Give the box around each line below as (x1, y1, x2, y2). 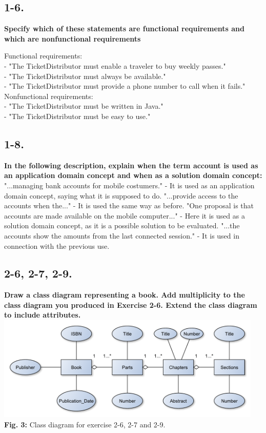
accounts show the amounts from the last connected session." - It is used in (4, 230, 239, 241)
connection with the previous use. (4, 240, 110, 251)
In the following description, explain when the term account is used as (4, 160, 258, 170)
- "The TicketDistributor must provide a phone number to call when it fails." (4, 81, 245, 91)
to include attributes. (4, 309, 81, 320)
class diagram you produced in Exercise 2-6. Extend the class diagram (4, 299, 257, 310)
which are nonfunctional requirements (4, 33, 141, 44)
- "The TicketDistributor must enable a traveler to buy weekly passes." (4, 60, 226, 71)
